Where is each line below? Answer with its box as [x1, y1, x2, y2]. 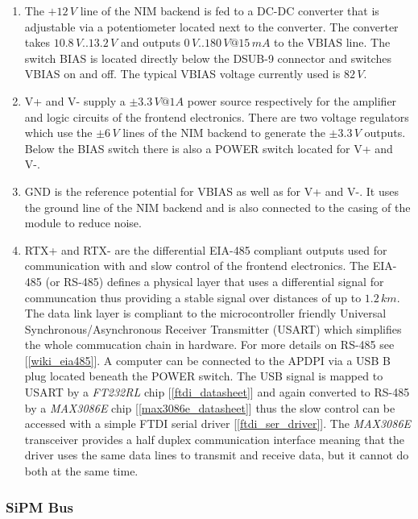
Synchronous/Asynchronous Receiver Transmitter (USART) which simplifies [24, 320, 402, 337]
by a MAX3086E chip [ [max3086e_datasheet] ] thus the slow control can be [24, 399, 395, 416]
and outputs [120, 34, 180, 51]
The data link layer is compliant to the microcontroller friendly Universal [24, 305, 387, 322]
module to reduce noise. [24, 214, 142, 231]
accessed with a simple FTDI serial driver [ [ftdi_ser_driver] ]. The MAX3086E [24, 415, 412, 432]
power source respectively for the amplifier [187, 92, 397, 109]
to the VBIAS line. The [274, 34, 391, 51]
